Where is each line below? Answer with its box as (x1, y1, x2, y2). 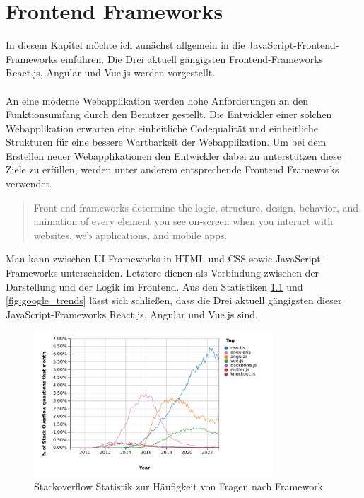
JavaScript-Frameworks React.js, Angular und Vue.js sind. (6, 306, 258, 321)
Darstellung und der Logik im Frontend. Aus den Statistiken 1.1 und (6, 279, 303, 294)
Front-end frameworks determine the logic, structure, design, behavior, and (33, 199, 359, 214)
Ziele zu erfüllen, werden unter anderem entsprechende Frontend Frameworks (6, 162, 339, 177)
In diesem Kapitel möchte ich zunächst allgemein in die (6, 37, 245, 52)
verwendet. (6, 176, 52, 191)
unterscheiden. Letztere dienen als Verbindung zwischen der (61, 265, 319, 280)
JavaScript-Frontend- (248, 37, 339, 52)
